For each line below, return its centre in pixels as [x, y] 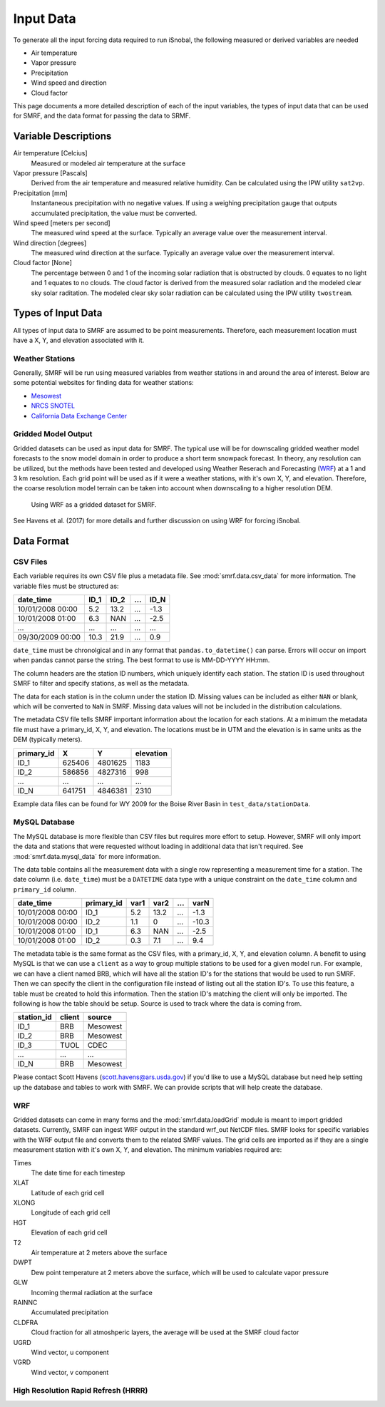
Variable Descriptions [62, 136]
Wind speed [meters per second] [62, 223]
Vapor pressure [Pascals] [51, 173]
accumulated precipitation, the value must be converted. [114, 213]
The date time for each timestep [78, 1172]
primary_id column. [45, 889]
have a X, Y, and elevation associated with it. [79, 340]
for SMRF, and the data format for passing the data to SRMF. [102, 116]
